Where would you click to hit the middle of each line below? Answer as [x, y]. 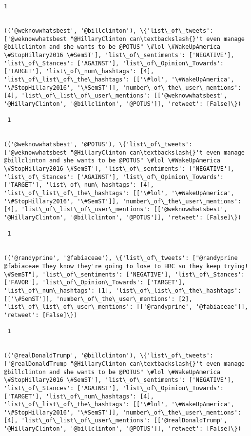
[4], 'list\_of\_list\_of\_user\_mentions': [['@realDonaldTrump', [116, 421]
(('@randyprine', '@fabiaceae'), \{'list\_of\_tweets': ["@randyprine [121, 258]
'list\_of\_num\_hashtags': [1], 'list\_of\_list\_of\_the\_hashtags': [123, 290]
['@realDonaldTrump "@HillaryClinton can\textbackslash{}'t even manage [124, 364]
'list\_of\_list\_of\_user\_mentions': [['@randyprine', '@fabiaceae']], [126, 307]
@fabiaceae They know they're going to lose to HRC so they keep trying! [126, 266]
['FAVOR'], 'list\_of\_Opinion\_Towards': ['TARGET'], [95, 283]
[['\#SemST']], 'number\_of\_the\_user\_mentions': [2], [98, 299]
